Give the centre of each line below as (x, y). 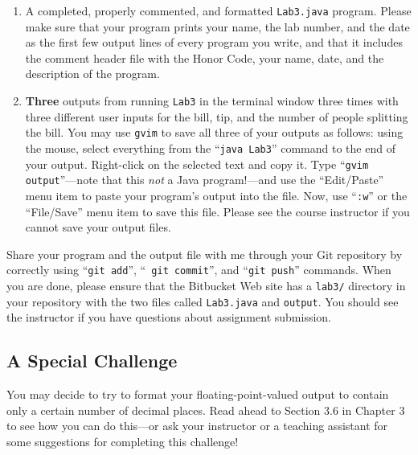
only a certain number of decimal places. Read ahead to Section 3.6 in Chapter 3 (206, 410)
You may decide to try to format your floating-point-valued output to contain (198, 394)
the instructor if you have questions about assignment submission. (169, 317)
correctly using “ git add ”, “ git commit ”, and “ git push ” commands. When (199, 270)
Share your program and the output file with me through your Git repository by (205, 254)
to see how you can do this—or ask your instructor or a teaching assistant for (197, 426)
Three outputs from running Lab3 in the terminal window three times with (212, 101)
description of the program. (92, 74)
